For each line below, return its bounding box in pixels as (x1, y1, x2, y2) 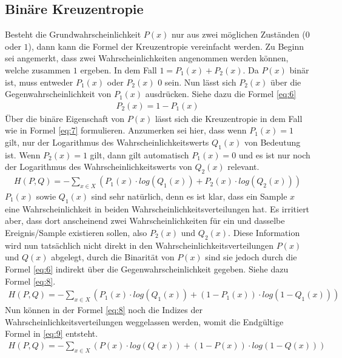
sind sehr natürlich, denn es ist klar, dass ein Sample (91, 190, 287, 202)
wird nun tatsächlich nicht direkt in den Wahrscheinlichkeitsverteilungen (5, 238, 273, 251)
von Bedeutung (244, 135, 301, 148)
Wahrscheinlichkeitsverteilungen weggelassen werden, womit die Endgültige (5, 315, 284, 328)
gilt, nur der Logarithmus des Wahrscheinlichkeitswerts (5, 135, 209, 148)
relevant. (227, 160, 260, 173)
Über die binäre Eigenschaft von (5, 112, 125, 124)
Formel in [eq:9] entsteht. (5, 327, 98, 340)
